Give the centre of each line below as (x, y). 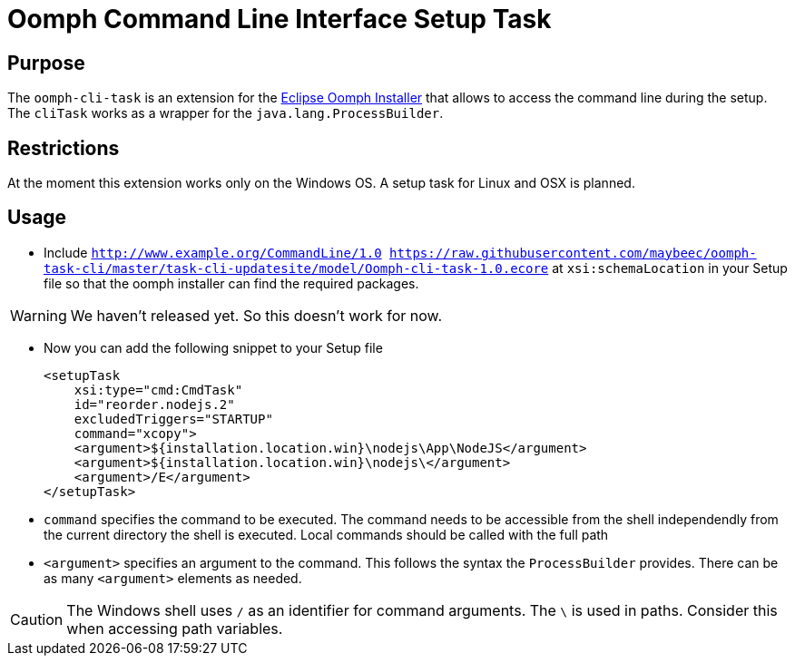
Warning (39, 315)
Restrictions (64, 148)
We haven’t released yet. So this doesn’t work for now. (256, 315)
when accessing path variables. (175, 628)
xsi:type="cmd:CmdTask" (158, 390)
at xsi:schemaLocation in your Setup (670, 268)
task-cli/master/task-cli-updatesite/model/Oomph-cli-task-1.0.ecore (296, 268)
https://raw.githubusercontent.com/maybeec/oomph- (573, 253)
